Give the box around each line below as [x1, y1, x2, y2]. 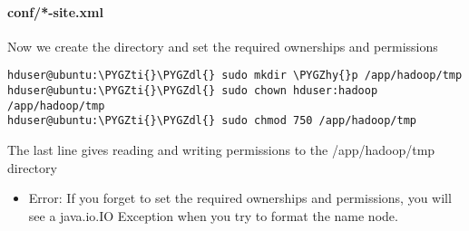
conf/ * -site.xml [7, 2, 103, 21]
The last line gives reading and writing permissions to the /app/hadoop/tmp [7, 140, 435, 159]
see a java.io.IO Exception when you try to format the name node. [28, 206, 398, 225]
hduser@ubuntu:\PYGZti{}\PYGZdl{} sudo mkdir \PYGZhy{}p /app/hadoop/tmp [7, 69, 463, 82]
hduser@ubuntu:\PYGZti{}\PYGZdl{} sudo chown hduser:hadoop [7, 84, 378, 98]
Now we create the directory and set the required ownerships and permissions [7, 36, 438, 55]
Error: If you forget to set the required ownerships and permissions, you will [28, 188, 452, 207]
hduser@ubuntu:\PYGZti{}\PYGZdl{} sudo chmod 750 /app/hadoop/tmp [7, 114, 417, 128]
